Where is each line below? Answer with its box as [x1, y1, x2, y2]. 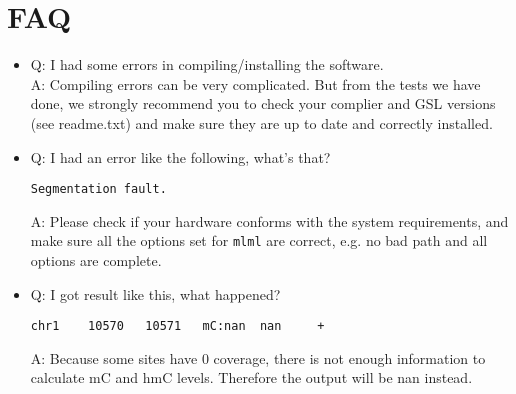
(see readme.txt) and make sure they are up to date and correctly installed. [30, 112, 493, 133]
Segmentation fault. [30, 182, 167, 197]
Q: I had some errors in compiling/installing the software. [30, 54, 384, 75]
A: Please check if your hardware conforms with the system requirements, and [30, 210, 509, 231]
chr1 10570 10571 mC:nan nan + [30, 319, 325, 334]
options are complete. [30, 250, 162, 270]
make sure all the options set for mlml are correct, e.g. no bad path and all [30, 230, 488, 251]
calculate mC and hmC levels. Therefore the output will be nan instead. [30, 367, 473, 388]
